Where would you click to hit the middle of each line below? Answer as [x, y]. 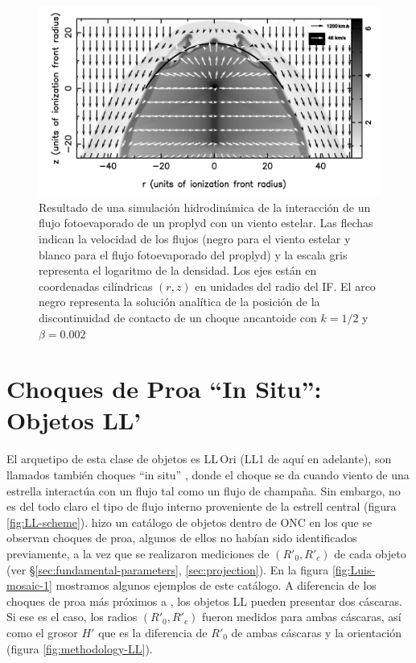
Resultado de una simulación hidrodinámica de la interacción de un [205, 207]
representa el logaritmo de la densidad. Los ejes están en [178, 270]
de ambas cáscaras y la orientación [317, 632]
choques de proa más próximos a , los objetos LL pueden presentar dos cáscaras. [204, 601]
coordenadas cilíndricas [96, 286]
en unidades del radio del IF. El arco [285, 286]
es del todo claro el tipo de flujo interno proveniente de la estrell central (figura [202, 506]
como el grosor [42, 632]
